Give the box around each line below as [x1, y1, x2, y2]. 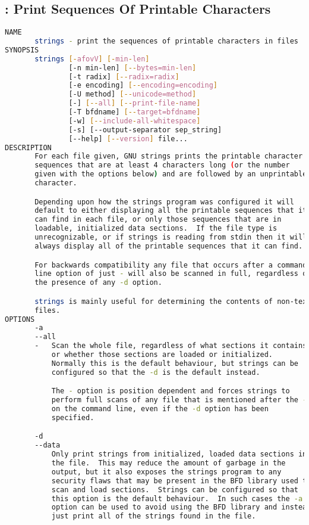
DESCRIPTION [5, 143, 52, 152]
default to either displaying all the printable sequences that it [34, 206, 307, 215]
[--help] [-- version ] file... [68, 134, 188, 143]
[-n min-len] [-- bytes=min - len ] [68, 63, 197, 72]
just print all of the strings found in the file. [51, 512, 256, 521]
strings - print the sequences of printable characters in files [34, 37, 299, 46]
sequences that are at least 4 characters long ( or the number [34, 161, 290, 170]
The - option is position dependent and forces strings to [51, 387, 290, 396]
